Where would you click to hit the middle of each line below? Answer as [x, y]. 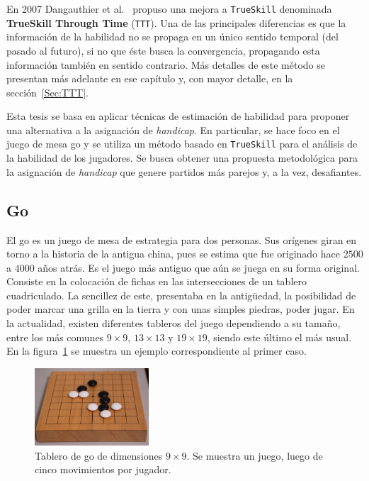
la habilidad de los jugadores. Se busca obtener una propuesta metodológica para [182, 158]
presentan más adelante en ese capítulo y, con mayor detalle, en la [150, 78]
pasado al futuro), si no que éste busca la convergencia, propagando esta [163, 50]
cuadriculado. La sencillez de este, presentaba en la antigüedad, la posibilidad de [181, 295]
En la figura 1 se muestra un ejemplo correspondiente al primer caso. [157, 351]
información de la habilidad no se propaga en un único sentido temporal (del [172, 37]
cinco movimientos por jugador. [103, 469]
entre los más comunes [55, 337]
